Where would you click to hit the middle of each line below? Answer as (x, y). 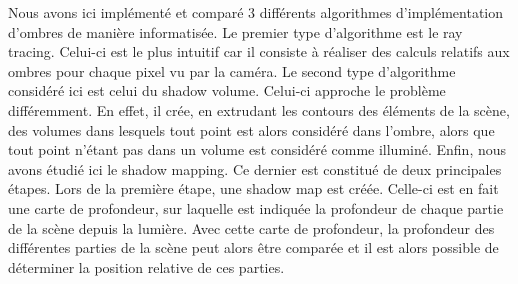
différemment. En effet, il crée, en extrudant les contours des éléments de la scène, (259, 109)
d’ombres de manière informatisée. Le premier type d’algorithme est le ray (235, 31)
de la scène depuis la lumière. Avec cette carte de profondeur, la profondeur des (251, 227)
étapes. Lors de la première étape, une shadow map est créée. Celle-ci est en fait (253, 188)
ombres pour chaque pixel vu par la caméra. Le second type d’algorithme (232, 70)
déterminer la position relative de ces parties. (146, 266)
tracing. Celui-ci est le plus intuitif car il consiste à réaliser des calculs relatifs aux (259, 51)
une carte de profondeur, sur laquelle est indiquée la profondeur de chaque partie (256, 207)
